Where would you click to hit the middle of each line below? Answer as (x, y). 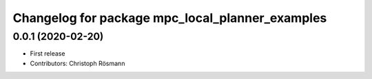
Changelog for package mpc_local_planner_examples (170, 18)
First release (48, 54)
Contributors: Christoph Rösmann (77, 63)
